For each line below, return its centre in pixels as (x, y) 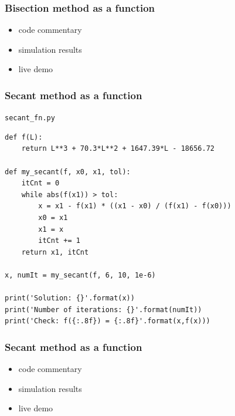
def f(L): (24, 137)
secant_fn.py (30, 118)
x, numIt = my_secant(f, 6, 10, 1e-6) (80, 275)
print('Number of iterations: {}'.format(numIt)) (103, 310)
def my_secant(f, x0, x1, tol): (68, 172)
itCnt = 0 (40, 183)
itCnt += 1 (59, 241)
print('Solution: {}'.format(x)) (70, 298)
